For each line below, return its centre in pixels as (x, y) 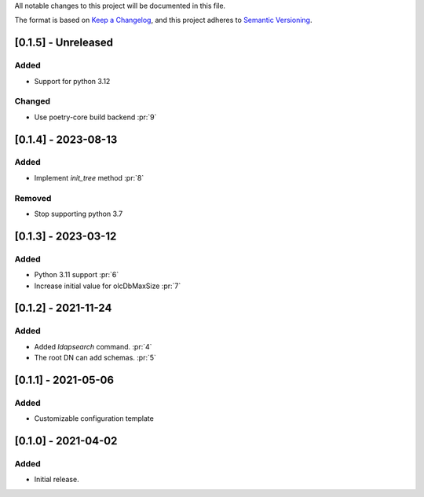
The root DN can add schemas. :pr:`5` (95, 358)
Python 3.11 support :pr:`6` (77, 275)
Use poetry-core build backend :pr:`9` (95, 117)
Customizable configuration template (94, 418)
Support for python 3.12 (72, 81)
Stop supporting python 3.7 (79, 214)
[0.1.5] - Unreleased (64, 43)
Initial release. (57, 480)
